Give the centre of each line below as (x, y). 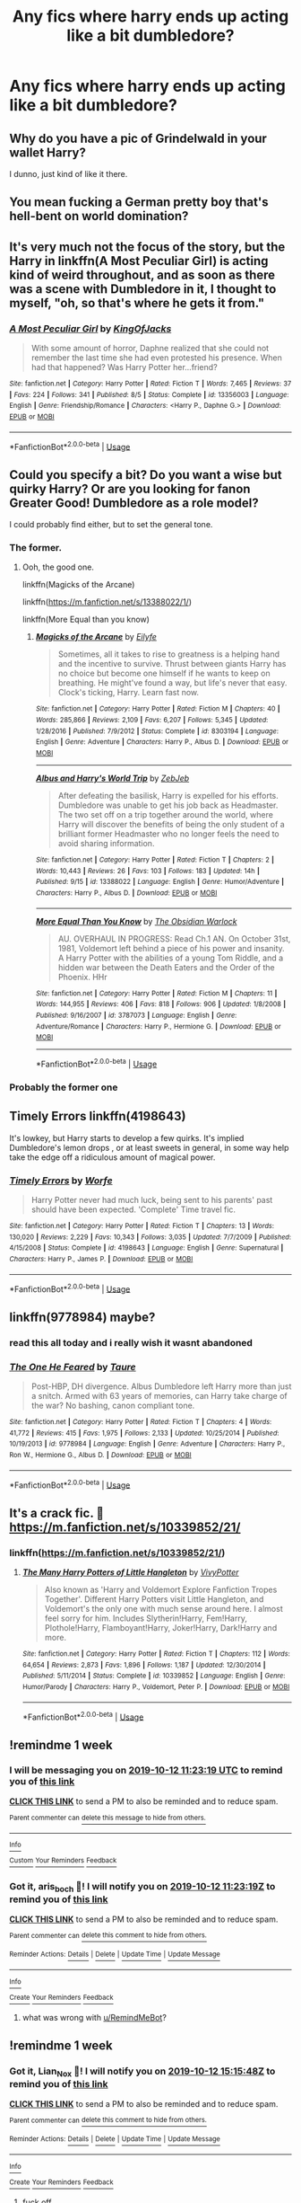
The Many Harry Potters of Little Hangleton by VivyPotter (130, 1572)
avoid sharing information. (106, 844)
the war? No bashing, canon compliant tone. (113, 1405)
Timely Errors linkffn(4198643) (98, 1116)
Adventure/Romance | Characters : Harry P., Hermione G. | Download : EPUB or (158, 1026)
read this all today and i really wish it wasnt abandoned (131, 1342)
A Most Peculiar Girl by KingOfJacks (90, 328)
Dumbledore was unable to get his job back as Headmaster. (168, 805)
